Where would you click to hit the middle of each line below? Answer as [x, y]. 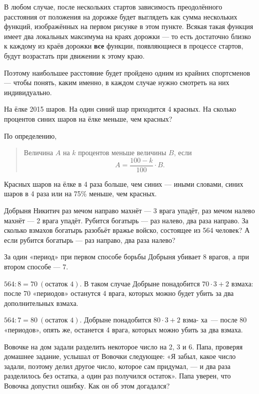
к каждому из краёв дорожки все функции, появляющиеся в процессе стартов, [124, 46]
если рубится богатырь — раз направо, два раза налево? [90, 240]
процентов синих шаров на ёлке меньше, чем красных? [88, 118]
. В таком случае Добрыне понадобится [140, 283]
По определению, [30, 135]
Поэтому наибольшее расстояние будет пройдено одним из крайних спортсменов [127, 72]
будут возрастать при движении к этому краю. [74, 55]
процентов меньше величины [122, 152]
